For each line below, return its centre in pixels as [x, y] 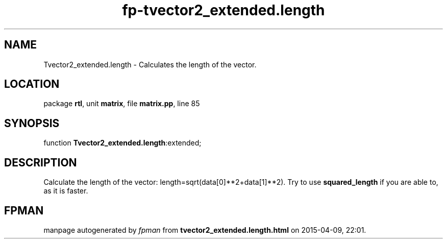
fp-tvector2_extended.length [224, 10]
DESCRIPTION [41, 162]
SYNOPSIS [32, 123]
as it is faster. [66, 191]
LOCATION [32, 84]
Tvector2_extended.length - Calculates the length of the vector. [150, 64]
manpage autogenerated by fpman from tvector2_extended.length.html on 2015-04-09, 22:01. [205, 230]
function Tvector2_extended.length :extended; [122, 143]
